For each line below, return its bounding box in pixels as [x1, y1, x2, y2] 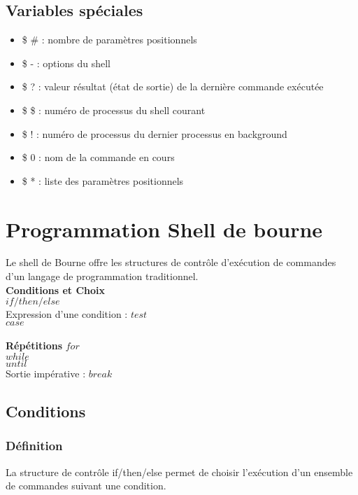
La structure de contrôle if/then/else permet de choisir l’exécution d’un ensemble [6, 464, 353, 479]
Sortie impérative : [6, 366, 86, 381]
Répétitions [6, 338, 63, 353]
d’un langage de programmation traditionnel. [6, 269, 199, 284]
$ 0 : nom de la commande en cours [22, 150, 175, 165]
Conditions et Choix [6, 282, 106, 297]
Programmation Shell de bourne [6, 214, 323, 243]
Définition [6, 437, 63, 454]
